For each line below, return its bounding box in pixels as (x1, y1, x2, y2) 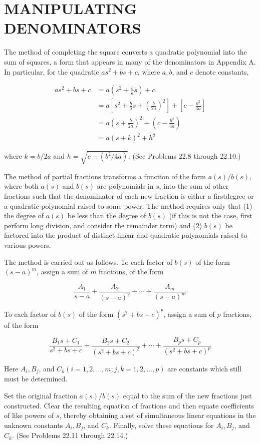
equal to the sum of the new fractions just (123, 390, 252, 401)
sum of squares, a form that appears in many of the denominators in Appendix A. (4, 56, 256, 67)
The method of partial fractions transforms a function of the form (4, 171, 206, 181)
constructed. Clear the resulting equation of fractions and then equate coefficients (4, 400, 254, 410)
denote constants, (195, 66, 249, 77)
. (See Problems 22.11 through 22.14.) (12, 430, 128, 440)
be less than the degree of (67, 210, 146, 221)
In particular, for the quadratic (4, 66, 99, 77)
